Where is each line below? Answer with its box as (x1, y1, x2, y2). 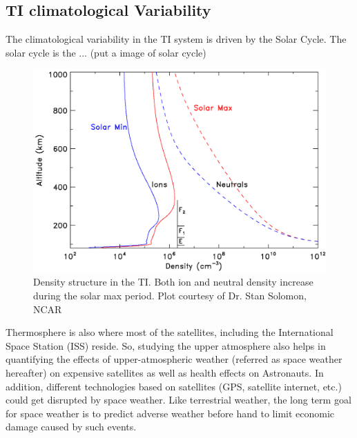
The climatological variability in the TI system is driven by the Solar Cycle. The (6, 32, 347, 46)
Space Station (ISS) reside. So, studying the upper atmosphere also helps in (6, 338, 326, 352)
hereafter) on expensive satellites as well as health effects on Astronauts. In (6, 365, 324, 379)
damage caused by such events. (6, 419, 137, 434)
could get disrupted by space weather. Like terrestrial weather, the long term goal (6, 392, 351, 407)
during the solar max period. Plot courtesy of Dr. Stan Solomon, (33, 288, 307, 302)
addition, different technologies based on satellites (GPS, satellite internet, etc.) (6, 379, 342, 393)
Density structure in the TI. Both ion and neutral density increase (33, 275, 313, 289)
